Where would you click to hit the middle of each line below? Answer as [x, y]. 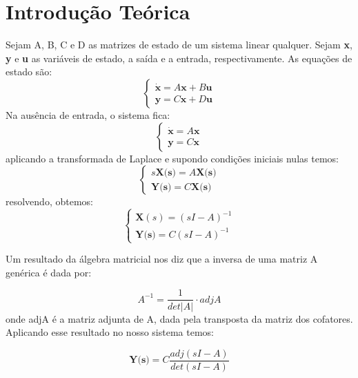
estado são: [29, 72]
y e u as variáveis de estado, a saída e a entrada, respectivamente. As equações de [179, 58]
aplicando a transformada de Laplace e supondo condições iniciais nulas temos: [172, 158]
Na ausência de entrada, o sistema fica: [88, 114]
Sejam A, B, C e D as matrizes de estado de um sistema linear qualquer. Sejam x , [179, 45]
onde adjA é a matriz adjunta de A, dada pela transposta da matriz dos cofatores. [179, 318]
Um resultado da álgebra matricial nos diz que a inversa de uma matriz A [162, 259]
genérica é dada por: [49, 272]
